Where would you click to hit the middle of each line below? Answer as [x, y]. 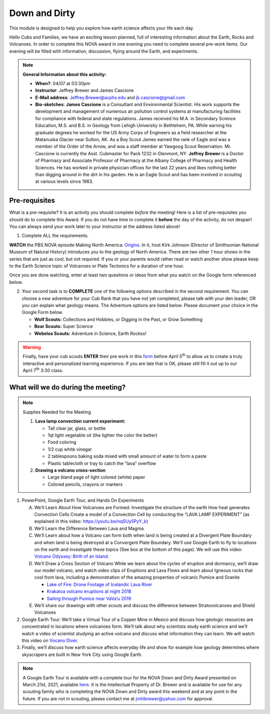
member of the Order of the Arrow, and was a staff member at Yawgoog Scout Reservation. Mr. [133, 146]
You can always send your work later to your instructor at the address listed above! [94, 227]
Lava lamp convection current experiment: [80, 421]
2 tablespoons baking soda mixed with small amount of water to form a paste [127, 456]
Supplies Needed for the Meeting [57, 412]
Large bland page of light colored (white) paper [96, 477]
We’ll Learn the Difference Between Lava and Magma [89, 528]
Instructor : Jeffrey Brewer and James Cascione [84, 91]
